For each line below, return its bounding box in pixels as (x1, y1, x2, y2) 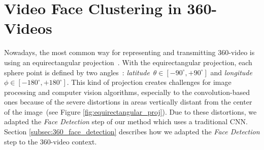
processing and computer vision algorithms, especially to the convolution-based (4, 86, 250, 97)
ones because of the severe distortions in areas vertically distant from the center (4, 96, 252, 107)
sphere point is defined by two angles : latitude (4, 67, 150, 77)
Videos (4, 18, 52, 38)
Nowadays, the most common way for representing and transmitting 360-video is (4, 47, 255, 58)
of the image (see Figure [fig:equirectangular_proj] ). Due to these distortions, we (4, 106, 257, 117)
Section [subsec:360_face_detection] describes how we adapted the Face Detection (4, 126, 260, 137)
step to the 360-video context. (4, 136, 97, 146)
